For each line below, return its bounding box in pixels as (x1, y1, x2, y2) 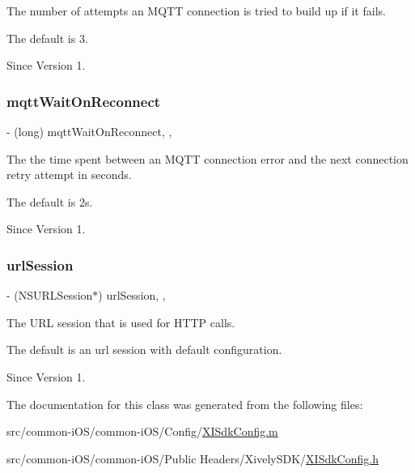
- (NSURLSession (6, 287, 93, 304)
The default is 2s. (6, 193, 93, 210)
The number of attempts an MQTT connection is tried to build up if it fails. (6, 2, 386, 19)
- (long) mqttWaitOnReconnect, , (6, 123, 172, 139)
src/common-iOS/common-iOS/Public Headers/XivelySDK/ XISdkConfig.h (6, 450, 379, 467)
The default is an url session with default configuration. (6, 341, 282, 358)
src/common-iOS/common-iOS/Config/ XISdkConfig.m (6, 423, 278, 440)
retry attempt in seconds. (6, 166, 132, 183)
